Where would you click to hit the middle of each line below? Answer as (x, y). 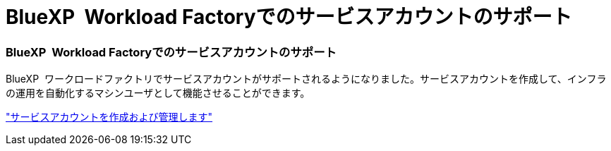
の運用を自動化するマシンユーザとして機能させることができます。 (158, 93)
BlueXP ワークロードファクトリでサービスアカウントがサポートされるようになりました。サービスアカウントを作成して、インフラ (306, 79)
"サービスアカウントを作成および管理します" (109, 117)
